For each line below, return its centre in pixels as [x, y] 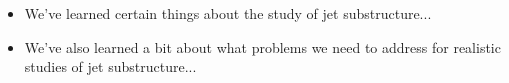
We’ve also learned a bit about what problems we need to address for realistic [262, 46]
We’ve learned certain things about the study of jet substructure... [228, 13]
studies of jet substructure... [110, 66]
